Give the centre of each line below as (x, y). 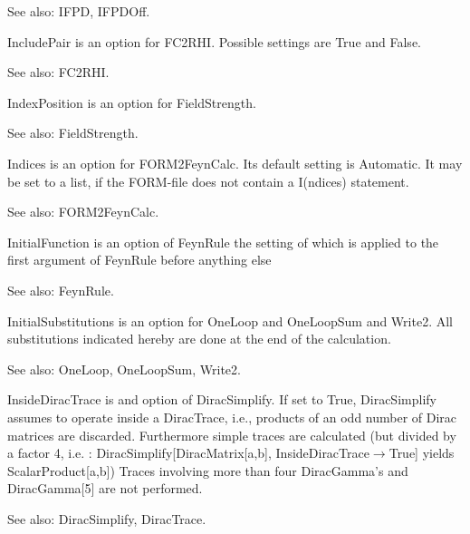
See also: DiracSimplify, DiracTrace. (107, 518)
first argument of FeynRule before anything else (139, 260)
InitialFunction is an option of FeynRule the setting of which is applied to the (223, 242)
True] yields (422, 453)
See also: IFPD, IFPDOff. (79, 11)
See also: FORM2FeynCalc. (83, 212)
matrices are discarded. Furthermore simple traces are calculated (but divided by (232, 435)
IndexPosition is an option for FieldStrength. (132, 102)
